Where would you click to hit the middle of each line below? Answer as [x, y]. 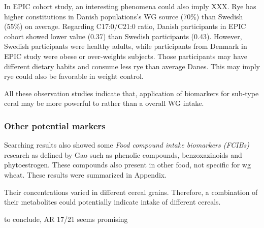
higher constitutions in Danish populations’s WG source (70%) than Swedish [124, 16]
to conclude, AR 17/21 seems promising [66, 219]
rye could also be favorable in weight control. [74, 76]
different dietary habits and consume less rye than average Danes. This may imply [132, 66]
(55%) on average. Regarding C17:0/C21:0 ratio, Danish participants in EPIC [125, 26]
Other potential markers [55, 125]
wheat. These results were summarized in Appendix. [86, 174]
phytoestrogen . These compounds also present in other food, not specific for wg [127, 165]
